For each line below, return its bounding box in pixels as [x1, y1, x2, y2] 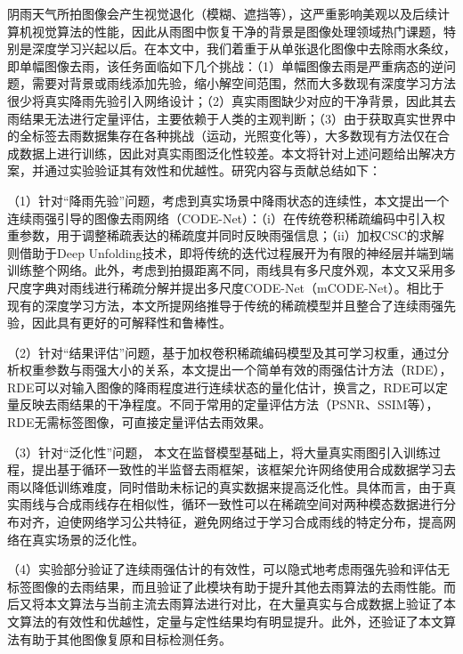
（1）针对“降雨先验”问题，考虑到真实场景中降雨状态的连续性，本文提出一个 [7, 190, 450, 209]
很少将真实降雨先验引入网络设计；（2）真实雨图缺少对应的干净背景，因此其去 [7, 91, 456, 109]
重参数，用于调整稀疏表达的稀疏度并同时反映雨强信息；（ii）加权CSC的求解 [7, 226, 444, 245]
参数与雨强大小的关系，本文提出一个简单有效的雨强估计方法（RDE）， [44, 360, 452, 379]
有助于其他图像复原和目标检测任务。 [19, 629, 231, 648]
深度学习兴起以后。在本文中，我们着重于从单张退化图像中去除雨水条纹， [31, 39, 456, 58]
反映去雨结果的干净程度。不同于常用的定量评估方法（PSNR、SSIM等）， [19, 395, 439, 414]
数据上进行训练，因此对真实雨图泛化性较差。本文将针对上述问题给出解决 [19, 143, 443, 162]
